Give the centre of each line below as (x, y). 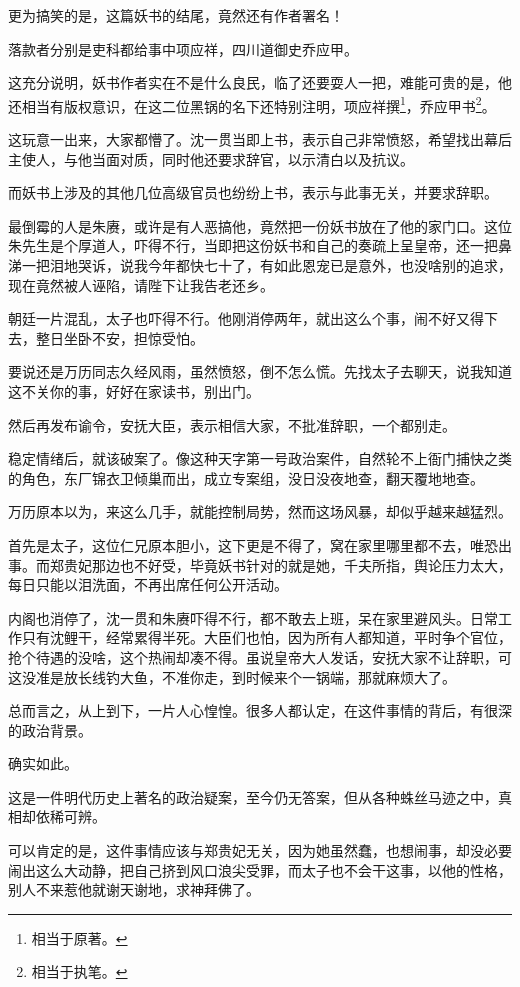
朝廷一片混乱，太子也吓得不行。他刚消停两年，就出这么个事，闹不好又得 (246, 318)
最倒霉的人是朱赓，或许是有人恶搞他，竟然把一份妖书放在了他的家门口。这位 (260, 225)
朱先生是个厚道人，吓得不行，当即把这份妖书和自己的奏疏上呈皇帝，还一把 (253, 245)
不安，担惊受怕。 (147, 337)
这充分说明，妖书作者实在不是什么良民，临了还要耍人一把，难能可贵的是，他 (260, 82)
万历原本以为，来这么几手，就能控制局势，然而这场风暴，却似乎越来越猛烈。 (260, 511)
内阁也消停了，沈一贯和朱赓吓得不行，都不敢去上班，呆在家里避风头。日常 (253, 617)
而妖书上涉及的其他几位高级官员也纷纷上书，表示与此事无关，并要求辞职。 (253, 192)
